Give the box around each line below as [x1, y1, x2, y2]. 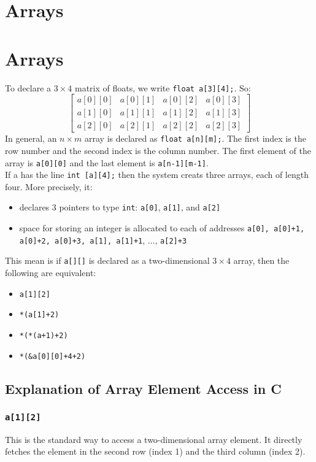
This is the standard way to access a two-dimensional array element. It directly [5, 433, 303, 445]
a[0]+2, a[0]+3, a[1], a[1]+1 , [19, 233, 145, 246]
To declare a [5, 81, 52, 94]
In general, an [5, 132, 57, 145]
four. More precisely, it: [5, 180, 93, 193]
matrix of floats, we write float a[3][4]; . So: [74, 81, 251, 94]
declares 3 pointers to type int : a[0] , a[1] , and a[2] [19, 201, 221, 214]
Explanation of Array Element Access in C [5, 379, 282, 398]
